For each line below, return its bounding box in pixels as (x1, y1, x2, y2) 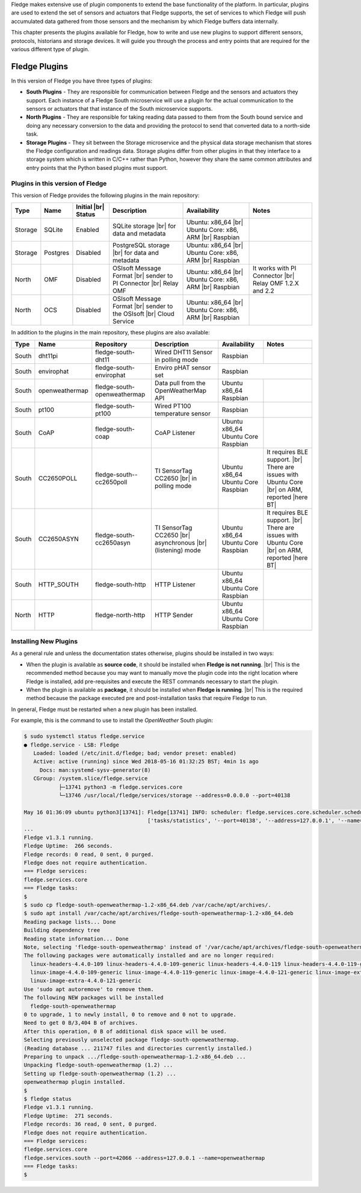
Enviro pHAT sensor (154, 363, 211, 372)
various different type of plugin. (11, 45, 90, 52)
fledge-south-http (95, 580, 146, 589)
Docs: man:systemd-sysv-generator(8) (39, 766, 151, 774)
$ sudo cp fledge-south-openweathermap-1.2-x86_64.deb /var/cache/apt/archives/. (23, 901, 272, 908)
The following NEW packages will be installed (23, 994, 164, 1001)
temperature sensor (154, 409, 211, 418)
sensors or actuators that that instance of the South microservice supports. (26, 105, 213, 113)
